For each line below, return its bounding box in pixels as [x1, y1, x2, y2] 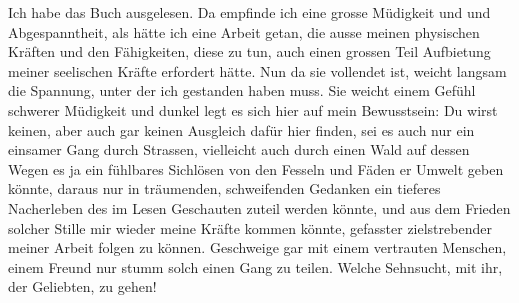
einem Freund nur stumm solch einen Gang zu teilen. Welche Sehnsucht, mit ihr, [8, 256, 503, 277]
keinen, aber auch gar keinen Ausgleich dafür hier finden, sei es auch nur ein [8, 119, 475, 140]
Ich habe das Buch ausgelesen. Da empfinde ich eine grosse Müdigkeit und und [8, 2, 491, 22]
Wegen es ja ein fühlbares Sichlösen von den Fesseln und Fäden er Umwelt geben [8, 158, 504, 179]
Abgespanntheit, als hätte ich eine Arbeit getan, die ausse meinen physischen [8, 21, 480, 42]
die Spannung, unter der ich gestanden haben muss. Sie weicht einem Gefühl [8, 80, 476, 101]
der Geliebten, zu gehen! [8, 276, 157, 297]
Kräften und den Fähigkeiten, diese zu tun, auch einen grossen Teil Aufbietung [8, 41, 491, 62]
